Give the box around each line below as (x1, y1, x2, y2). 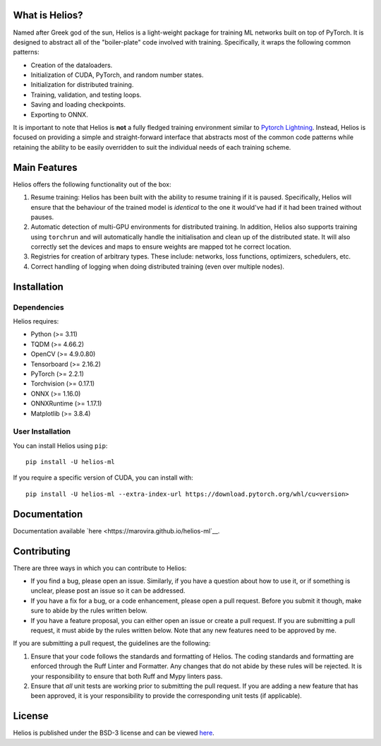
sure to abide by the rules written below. (30, 606, 147, 615)
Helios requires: (13, 317, 59, 325)
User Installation (13, 427, 71, 437)
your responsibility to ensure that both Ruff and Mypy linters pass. (30, 672, 223, 680)
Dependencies (13, 302, 65, 312)
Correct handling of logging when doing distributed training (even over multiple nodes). (30, 262, 285, 271)
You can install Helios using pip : (13, 442, 108, 450)
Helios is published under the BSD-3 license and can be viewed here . (13, 728, 214, 738)
